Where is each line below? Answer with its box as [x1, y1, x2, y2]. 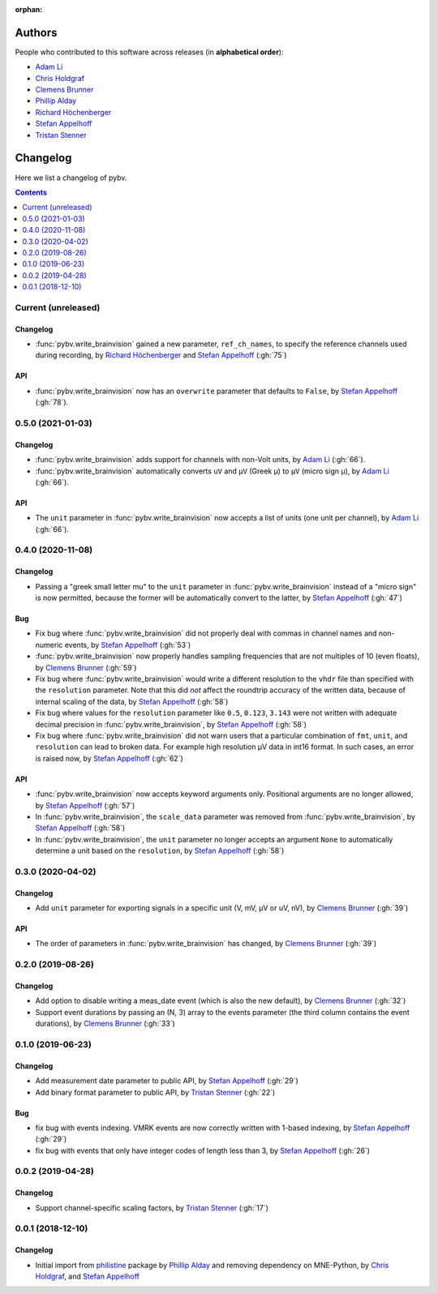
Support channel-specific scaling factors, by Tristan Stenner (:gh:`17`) [35, 1202, 269, 1212]
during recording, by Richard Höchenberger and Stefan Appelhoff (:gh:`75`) [35, 350, 287, 360]
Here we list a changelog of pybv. [15, 173, 127, 182]
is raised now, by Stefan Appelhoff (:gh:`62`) [35, 753, 184, 763]
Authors [15, 25, 58, 40]
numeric [35, 640, 63, 649]
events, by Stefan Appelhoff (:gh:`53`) [64, 640, 191, 649]
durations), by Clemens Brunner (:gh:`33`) [35, 1018, 176, 1029]
